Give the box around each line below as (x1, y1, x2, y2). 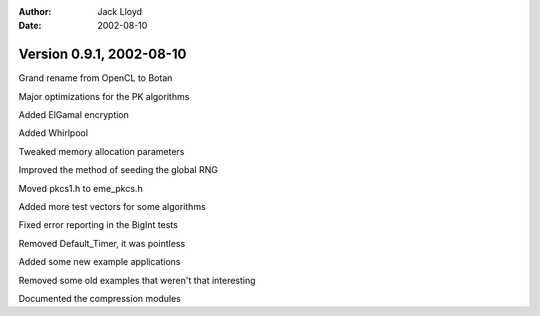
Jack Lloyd (97, 6, 143, 17)
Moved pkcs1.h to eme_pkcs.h (18, 182, 144, 194)
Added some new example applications (18, 256, 181, 268)
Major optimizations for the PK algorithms (18, 90, 190, 102)
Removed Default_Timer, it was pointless (18, 237, 186, 249)
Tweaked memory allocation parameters (18, 145, 185, 157)
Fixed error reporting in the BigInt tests (18, 219, 179, 231)
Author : (18, 6, 52, 17)
